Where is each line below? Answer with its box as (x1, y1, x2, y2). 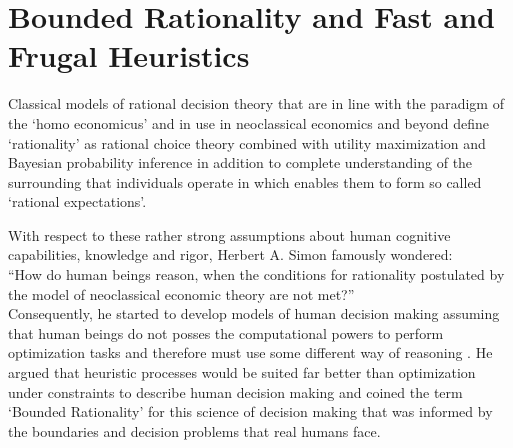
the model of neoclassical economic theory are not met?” (8, 283, 355, 304)
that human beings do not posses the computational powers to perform (8, 322, 444, 343)
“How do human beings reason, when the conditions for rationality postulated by (8, 264, 505, 285)
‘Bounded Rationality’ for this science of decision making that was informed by (8, 401, 493, 422)
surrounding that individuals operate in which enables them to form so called (8, 171, 482, 192)
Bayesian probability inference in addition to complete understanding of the (8, 152, 473, 173)
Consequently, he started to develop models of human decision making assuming (8, 303, 500, 324)
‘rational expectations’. (8, 191, 147, 212)
